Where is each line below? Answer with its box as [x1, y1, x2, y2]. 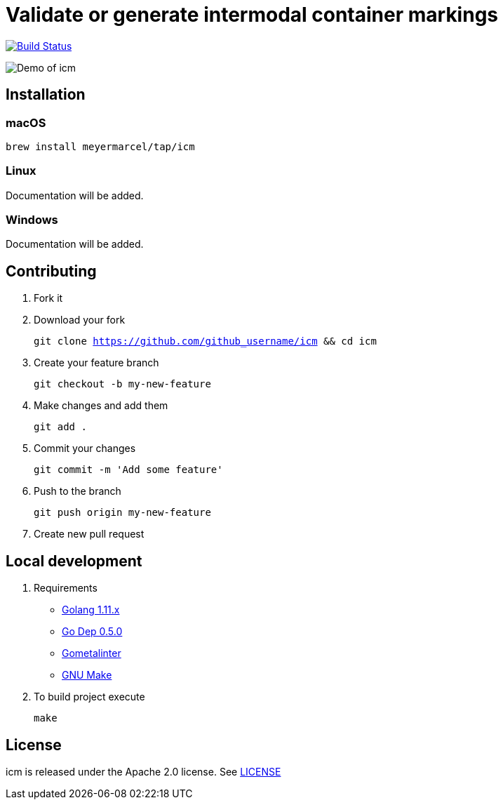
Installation [6, 86, 86, 104]
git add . [34, 421, 87, 433]
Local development [6, 552, 142, 570]
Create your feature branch [34, 357, 159, 369]
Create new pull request [34, 528, 145, 540]
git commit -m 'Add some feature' [34, 464, 223, 476]
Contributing [6, 262, 97, 280]
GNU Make [62, 669, 112, 681]
